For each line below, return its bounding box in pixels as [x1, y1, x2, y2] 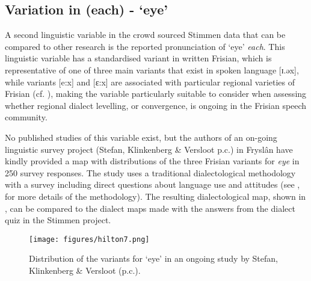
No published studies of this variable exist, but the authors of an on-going [5, 131, 277, 143]
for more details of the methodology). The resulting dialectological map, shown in [5, 190, 306, 202]
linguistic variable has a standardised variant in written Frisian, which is [5, 52, 272, 64]
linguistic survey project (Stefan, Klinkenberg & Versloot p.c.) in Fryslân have [5, 143, 293, 155]
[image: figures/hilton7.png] [29, 235, 150, 244]
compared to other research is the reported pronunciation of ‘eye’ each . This [5, 40, 285, 52]
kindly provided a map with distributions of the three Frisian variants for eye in [5, 155, 300, 167]
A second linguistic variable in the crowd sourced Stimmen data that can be [5, 28, 286, 41]
